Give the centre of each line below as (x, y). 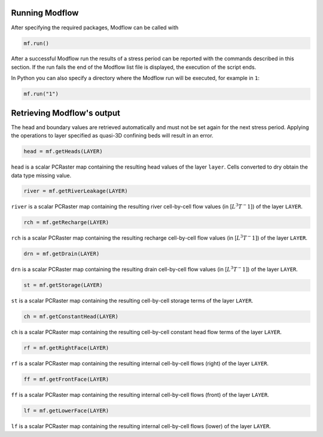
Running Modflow (45, 13)
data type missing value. (41, 175)
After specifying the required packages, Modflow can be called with (95, 27)
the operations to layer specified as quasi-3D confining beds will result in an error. (112, 136)
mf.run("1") (41, 94)
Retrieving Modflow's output (66, 113)
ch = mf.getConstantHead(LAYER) (71, 317)
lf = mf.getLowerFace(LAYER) (66, 411)
